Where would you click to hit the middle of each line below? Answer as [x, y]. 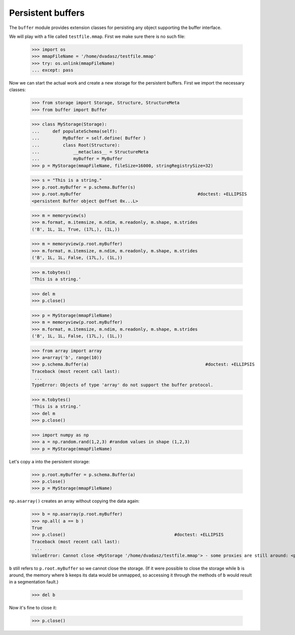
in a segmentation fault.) [34, 582]
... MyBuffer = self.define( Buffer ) [89, 138]
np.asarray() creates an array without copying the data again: [74, 501]
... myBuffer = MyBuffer [77, 159]
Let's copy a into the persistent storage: [50, 461]
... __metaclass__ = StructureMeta [90, 152]
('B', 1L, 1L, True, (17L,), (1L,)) [76, 229]
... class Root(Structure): [76, 145]
